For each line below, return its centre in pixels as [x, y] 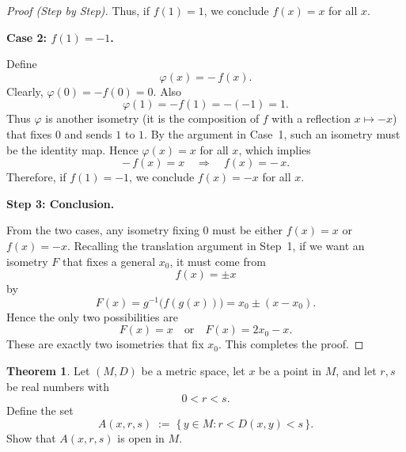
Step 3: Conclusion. [61, 203]
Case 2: [27, 37]
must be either [248, 230]
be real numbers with [58, 386]
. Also [167, 91]
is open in [141, 437]
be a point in [290, 370]
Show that [31, 437]
